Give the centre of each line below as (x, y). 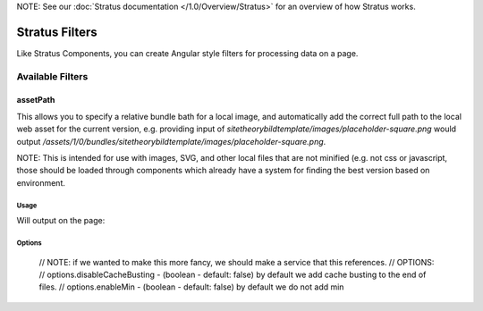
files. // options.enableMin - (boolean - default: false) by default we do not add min (191, 287)
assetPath (36, 100)
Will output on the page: (61, 221)
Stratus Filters (57, 32)
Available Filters (52, 76)
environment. (41, 182)
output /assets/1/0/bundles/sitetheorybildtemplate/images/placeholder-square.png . (171, 141)
